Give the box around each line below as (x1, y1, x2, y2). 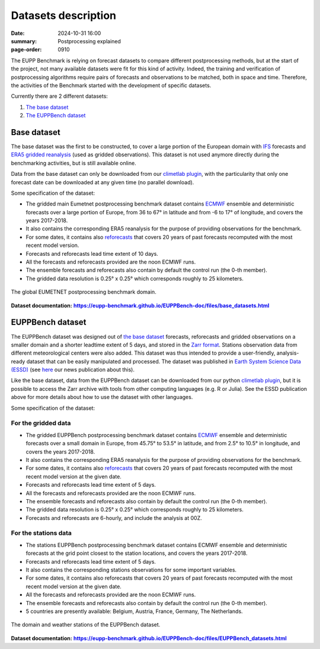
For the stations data (11, 529, 72, 537)
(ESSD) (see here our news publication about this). (11, 366, 135, 373)
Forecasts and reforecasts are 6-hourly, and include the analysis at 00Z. (25, 514, 202, 521)
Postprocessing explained (57, 37, 121, 44)
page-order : (11, 46, 42, 53)
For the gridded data (11, 419, 71, 428)
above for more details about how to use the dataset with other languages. (11, 394, 193, 401)
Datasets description (11, 9, 117, 22)
